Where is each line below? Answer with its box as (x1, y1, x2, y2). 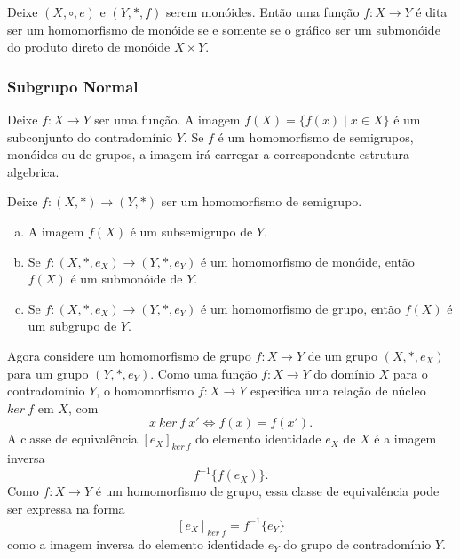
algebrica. (7, 162, 59, 180)
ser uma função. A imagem (94, 110, 241, 128)
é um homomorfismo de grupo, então (201, 299, 401, 317)
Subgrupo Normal (7, 75, 139, 97)
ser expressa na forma (7, 499, 125, 517)
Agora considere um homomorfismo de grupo (7, 346, 251, 364)
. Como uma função (150, 363, 258, 382)
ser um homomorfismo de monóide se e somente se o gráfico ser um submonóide (7, 20, 440, 38)
